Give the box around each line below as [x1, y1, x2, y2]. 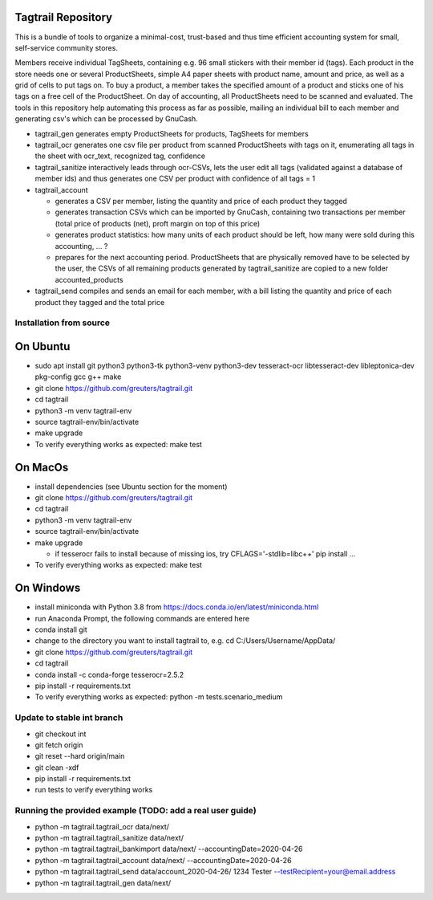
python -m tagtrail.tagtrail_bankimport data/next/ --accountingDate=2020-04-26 [34, 844, 303, 854]
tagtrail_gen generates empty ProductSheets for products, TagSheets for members [34, 128, 309, 138]
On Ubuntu [14, 340, 71, 353]
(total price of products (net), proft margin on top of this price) [55, 218, 261, 228]
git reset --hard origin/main [34, 751, 125, 761]
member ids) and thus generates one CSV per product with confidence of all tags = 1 [34, 173, 316, 184]
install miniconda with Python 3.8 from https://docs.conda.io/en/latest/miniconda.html [34, 602, 319, 612]
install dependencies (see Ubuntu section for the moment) [34, 482, 228, 491]
